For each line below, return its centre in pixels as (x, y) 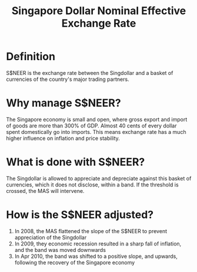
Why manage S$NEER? (64, 103)
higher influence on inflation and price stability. (63, 138)
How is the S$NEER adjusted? (80, 215)
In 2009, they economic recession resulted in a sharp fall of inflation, (98, 244)
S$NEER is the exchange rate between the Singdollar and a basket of (90, 73)
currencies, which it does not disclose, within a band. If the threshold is (92, 185)
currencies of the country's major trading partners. (68, 79)
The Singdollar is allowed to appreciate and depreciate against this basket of (99, 178)
